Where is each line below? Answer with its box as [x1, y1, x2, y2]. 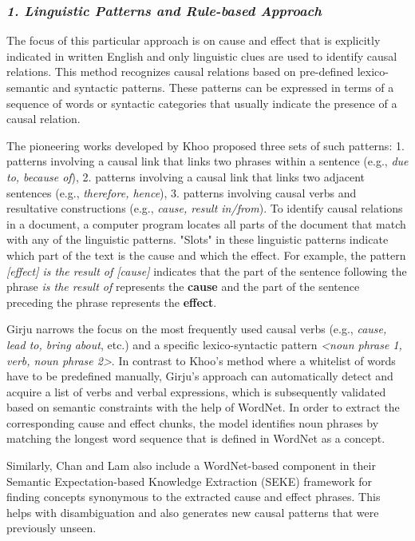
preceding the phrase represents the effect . [6, 293, 217, 310]
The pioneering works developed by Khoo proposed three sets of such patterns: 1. [6, 137, 405, 153]
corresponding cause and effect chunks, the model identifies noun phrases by [6, 414, 379, 431]
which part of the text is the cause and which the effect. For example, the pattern [6, 246, 406, 263]
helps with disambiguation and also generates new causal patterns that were [6, 503, 379, 520]
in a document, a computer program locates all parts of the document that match [6, 215, 406, 232]
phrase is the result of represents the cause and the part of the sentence [6, 278, 360, 295]
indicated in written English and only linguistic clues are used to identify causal [6, 47, 397, 64]
